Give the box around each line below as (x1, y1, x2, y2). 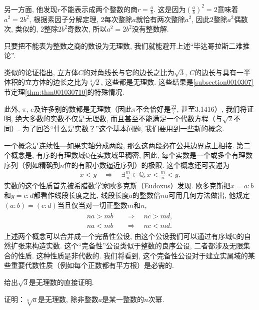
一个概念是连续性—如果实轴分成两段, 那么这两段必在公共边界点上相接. (4, 140, 234, 150)
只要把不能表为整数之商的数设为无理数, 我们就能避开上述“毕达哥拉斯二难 (4, 40, 243, 51)
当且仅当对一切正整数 (57, 200, 127, 210)
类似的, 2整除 (15, 24, 58, 34)
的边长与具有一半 (194, 67, 250, 77)
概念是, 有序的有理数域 (10, 150, 85, 160)
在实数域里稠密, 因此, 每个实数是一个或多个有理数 (89, 150, 253, 160)
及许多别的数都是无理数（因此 (33, 103, 132, 114)
